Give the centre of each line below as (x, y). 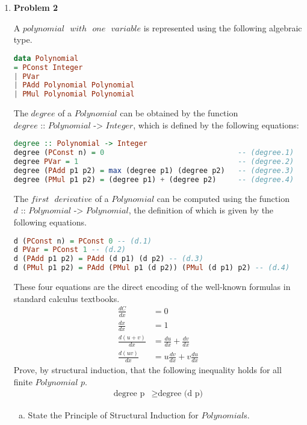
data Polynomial (46, 58)
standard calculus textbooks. (67, 298)
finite (23, 381)
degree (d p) (180, 394)
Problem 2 (36, 7)
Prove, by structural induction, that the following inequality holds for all (147, 370)
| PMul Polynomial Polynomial (74, 94)
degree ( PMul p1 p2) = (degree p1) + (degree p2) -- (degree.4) (154, 179)
